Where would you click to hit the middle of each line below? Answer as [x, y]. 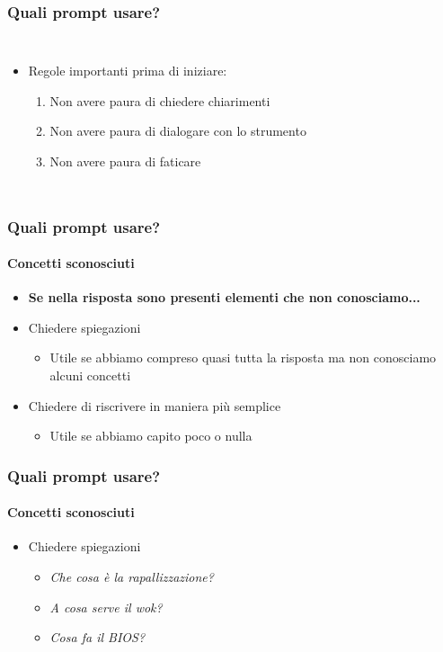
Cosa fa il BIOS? [97, 637]
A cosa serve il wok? [106, 607]
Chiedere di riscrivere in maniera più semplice [155, 405]
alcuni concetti [90, 375]
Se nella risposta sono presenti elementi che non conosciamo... [224, 297]
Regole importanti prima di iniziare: [128, 71]
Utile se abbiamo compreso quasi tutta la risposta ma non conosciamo [243, 357]
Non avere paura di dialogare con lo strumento [178, 131]
